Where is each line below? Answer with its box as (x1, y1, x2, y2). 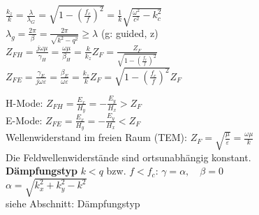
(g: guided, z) (101, 25, 158, 40)
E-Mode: (6, 112, 43, 127)
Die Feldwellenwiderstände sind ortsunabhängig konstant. (6, 149, 251, 164)
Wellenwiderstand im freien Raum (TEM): (6, 130, 187, 144)
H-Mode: (6, 95, 43, 110)
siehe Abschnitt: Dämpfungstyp (6, 196, 140, 211)
